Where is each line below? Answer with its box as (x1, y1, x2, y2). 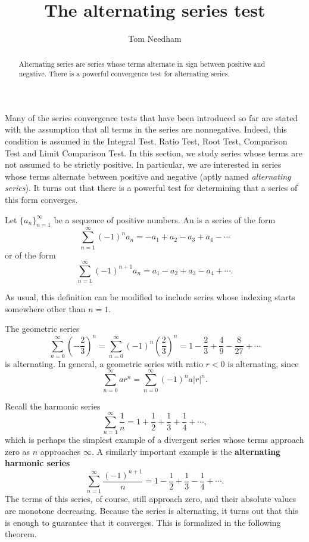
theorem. (5, 528, 37, 540)
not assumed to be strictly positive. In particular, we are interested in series (5, 158, 282, 171)
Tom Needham (128, 32, 182, 45)
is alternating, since (227, 357, 299, 369)
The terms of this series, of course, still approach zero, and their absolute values (5, 492, 296, 505)
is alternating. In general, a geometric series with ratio (5, 357, 203, 369)
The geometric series (5, 322, 80, 335)
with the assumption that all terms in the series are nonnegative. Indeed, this (5, 123, 287, 135)
